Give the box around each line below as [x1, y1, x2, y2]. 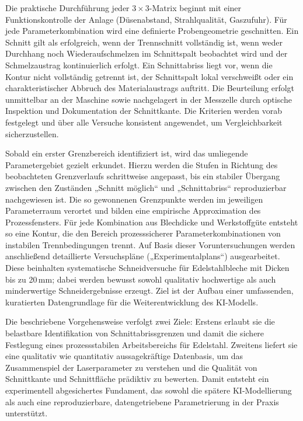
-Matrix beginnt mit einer [149, 2, 242, 13]
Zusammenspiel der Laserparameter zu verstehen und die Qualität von [5, 361, 257, 373]
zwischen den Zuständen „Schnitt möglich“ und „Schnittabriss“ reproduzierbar [5, 181, 287, 193]
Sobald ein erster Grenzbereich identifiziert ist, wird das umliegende [5, 147, 248, 159]
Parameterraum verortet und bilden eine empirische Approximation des [5, 204, 261, 217]
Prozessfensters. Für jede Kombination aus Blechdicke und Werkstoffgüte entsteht [5, 215, 298, 228]
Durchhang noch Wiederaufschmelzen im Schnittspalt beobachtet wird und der [5, 47, 288, 60]
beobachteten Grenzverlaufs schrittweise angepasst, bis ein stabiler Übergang [5, 170, 280, 182]
